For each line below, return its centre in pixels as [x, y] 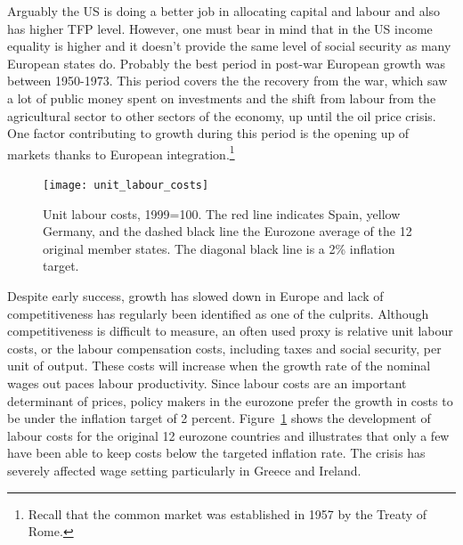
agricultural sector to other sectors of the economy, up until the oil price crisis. [222, 115]
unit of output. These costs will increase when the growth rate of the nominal [219, 366]
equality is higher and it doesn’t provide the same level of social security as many [229, 46]
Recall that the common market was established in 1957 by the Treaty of [227, 513]
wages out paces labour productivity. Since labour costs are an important [207, 383]
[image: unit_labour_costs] [126, 185]
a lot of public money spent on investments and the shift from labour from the [222, 98]
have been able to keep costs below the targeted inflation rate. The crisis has [216, 453]
